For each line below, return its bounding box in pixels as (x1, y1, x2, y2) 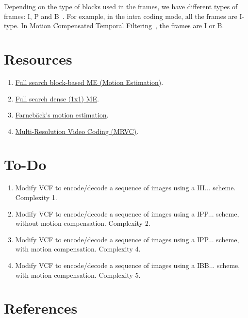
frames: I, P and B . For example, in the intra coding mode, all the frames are (4, 11, 237, 21)
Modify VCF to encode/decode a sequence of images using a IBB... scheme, (15, 260, 240, 270)
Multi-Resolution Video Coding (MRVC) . (15, 126, 139, 136)
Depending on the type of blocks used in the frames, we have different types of (4, 1, 238, 11)
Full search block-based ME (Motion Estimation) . (15, 77, 164, 87)
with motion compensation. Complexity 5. (15, 269, 141, 280)
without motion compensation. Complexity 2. (15, 218, 150, 228)
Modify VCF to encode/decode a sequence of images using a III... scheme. (15, 183, 236, 193)
